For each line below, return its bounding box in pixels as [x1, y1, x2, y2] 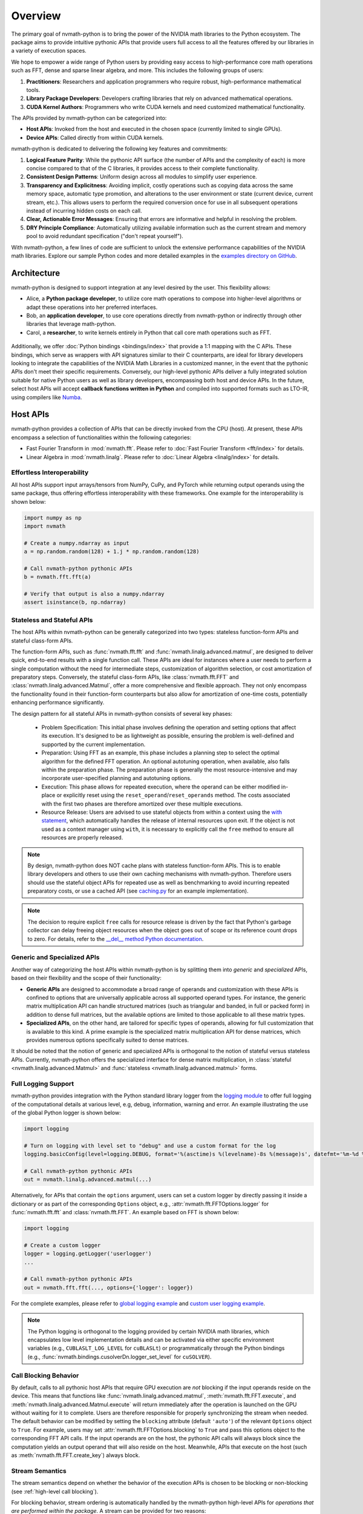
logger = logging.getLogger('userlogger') [24, 1251, 152, 1257]
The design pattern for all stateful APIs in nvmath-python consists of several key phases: [11, 710, 233, 717]
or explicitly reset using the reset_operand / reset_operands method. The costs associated [56, 792, 290, 799]
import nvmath [24, 523, 66, 529]
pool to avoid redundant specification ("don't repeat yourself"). [26, 233, 184, 240]
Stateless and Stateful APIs [11, 615, 93, 624]
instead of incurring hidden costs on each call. [26, 207, 142, 214]
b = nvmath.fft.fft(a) [24, 574, 91, 581]
